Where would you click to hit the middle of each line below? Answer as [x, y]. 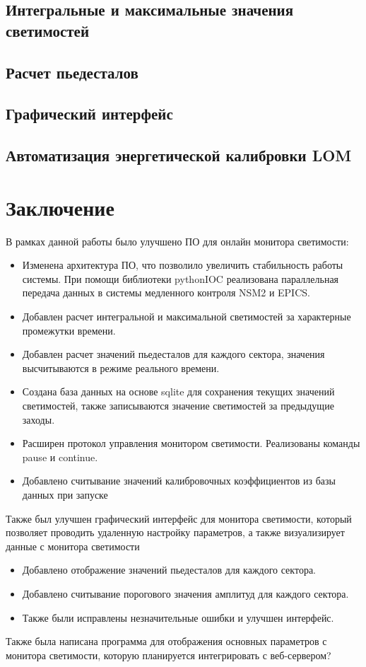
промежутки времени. [69, 330]
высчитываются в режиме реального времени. [121, 367]
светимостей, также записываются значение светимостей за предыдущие [178, 405]
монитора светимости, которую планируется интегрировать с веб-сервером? [169, 655]
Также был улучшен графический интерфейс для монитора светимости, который [179, 518]
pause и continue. [60, 457]
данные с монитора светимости [73, 546]
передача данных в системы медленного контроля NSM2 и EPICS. [166, 292]
